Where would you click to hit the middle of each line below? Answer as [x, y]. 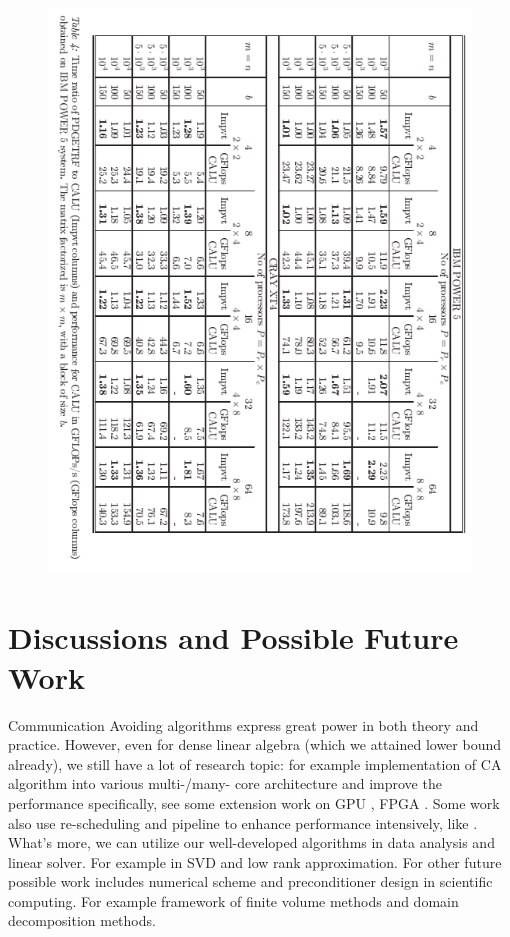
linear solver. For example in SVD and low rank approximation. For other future [255, 861]
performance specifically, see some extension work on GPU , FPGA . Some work [254, 802]
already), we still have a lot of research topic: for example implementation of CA [255, 763]
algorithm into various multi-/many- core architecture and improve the [225, 783]
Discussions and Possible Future [233, 637]
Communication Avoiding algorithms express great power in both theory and [243, 724]
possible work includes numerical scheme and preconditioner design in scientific [250, 881]
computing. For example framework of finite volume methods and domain [233, 900]
